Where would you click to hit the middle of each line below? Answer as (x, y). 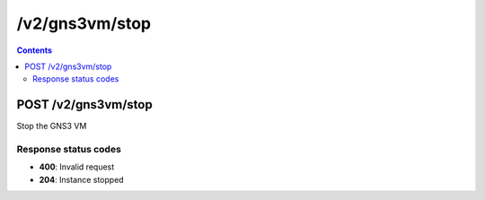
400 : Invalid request (77, 167)
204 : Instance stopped (82, 179)
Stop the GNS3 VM (52, 126)
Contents (35, 50)
